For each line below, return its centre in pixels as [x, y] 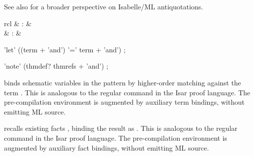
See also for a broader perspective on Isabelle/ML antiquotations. [104, 6]
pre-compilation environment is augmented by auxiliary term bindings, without [124, 102]
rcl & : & [18, 23]
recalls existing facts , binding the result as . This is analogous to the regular [121, 128]
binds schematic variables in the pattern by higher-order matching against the [123, 82]
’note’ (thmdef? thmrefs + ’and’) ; [56, 66]
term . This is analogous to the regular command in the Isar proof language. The [127, 92]
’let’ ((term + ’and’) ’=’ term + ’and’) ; [65, 49]
